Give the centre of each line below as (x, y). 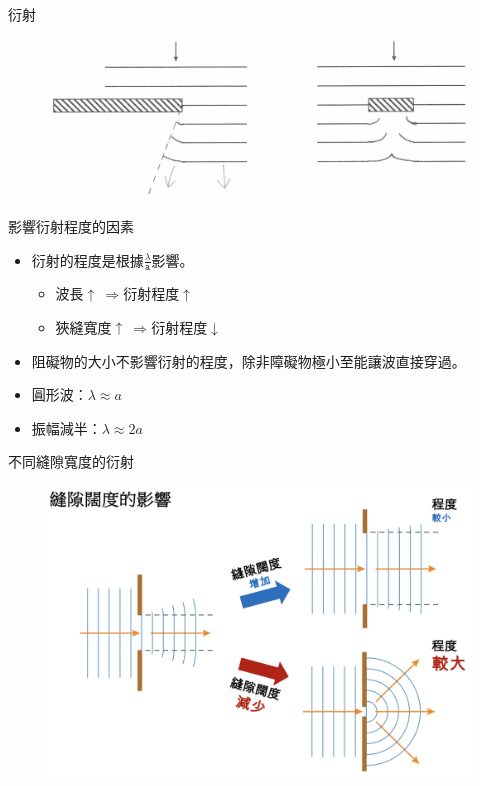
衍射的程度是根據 (87, 259)
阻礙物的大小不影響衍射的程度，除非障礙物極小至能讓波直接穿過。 (248, 360)
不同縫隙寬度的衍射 (71, 461)
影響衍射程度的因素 (71, 226)
